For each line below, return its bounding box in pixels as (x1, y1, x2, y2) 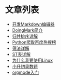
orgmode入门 (12, 69, 39, 75)
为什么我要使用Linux (12, 57, 53, 63)
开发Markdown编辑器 (12, 21, 55, 27)
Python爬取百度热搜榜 (12, 39, 57, 45)
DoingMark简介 (12, 27, 43, 33)
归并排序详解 (12, 33, 38, 39)
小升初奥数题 (12, 63, 38, 69)
